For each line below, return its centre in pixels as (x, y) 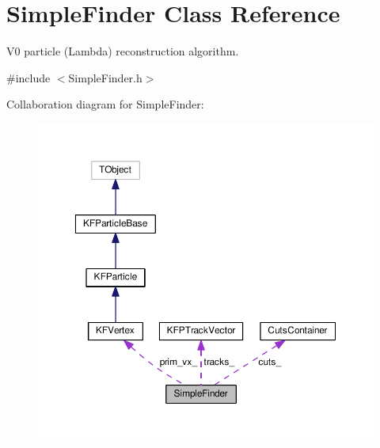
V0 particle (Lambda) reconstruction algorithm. (123, 51)
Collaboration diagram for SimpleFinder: (105, 104)
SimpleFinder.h (105, 77)
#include (28, 77)
